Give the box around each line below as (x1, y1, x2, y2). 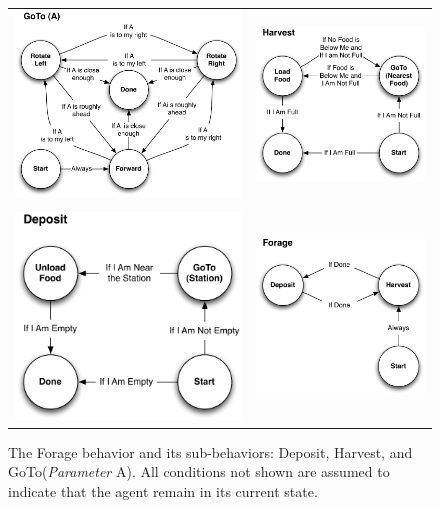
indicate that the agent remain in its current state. (8, 480, 318, 501)
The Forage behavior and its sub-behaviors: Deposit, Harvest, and (8, 441, 413, 462)
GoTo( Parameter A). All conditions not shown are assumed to (8, 461, 390, 482)
